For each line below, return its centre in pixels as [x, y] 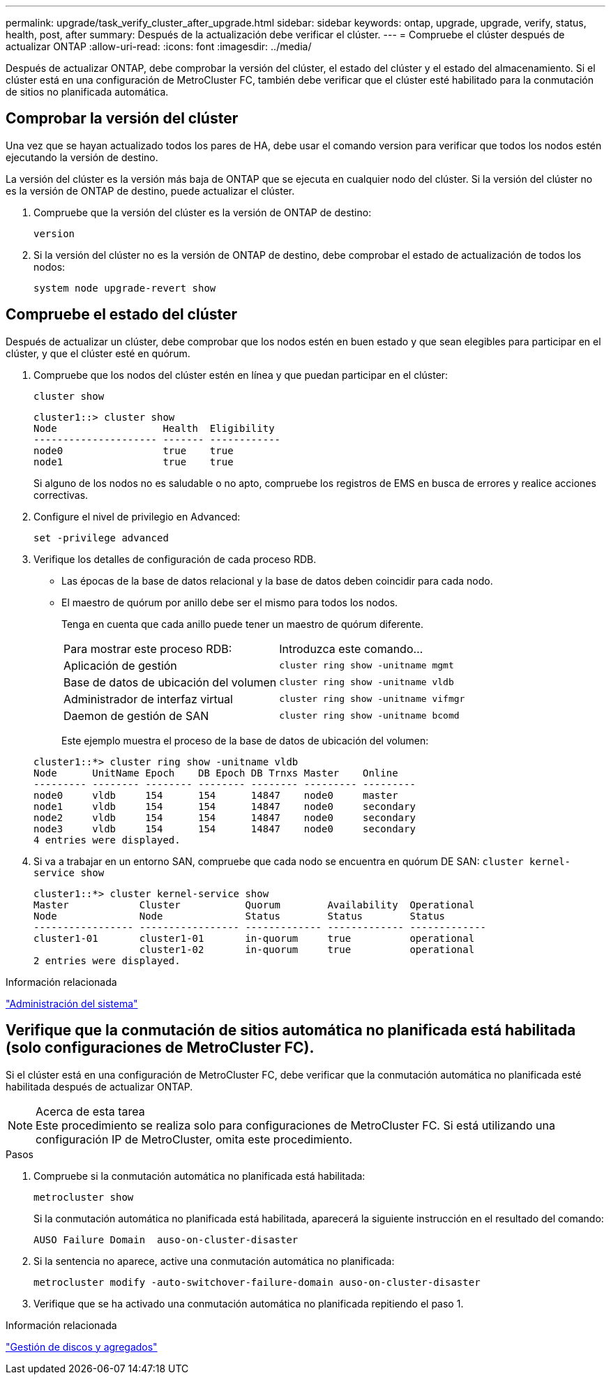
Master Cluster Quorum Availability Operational [254, 905]
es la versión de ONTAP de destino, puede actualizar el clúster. [150, 190]
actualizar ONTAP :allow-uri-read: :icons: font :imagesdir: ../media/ [159, 46]
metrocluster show [84, 1197]
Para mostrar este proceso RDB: [148, 648]
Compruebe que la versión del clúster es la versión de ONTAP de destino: [203, 212]
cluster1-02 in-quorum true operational [307, 949]
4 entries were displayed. [107, 840]
